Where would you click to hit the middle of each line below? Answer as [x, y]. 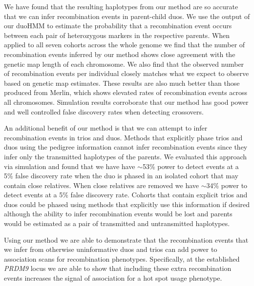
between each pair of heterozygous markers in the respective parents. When [117, 35]
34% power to [227, 185]
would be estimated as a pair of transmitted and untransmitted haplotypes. [117, 223]
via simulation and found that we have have [70, 166]
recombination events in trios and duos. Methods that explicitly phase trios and [123, 137]
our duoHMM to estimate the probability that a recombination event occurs [118, 26]
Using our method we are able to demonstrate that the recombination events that [126, 239]
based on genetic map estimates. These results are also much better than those [122, 83]
